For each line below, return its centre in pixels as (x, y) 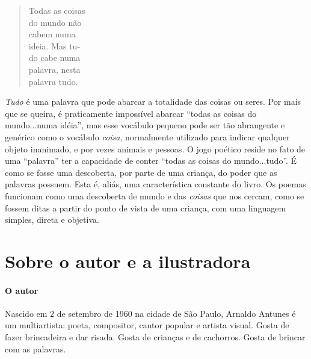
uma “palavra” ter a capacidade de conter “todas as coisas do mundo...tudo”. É (151, 161)
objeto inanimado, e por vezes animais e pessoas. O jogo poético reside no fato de (155, 148)
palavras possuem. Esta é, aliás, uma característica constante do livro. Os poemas (155, 184)
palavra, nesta (54, 69)
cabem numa (52, 34)
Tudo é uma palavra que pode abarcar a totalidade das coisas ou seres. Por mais (153, 101)
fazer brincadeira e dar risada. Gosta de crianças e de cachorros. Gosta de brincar (155, 337)
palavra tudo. (53, 81)
